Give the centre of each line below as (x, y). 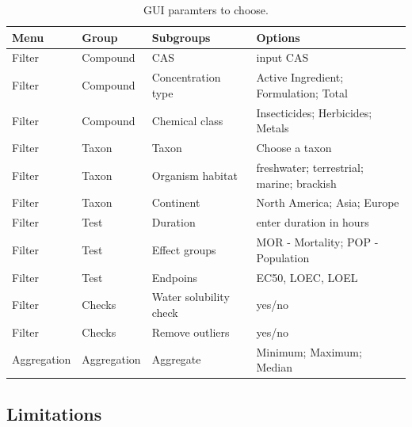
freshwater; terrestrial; (310, 167)
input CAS (282, 57)
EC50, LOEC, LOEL (307, 277)
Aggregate (176, 359)
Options (278, 37)
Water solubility (191, 297)
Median (274, 367)
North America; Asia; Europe (328, 202)
